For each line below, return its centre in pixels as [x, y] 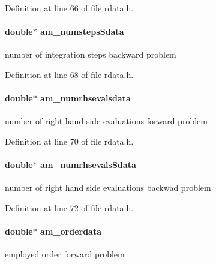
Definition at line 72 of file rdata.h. [69, 207]
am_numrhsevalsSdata [88, 165]
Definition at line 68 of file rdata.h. [69, 74]
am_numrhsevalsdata [85, 98]
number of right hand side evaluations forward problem [106, 121]
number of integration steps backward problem [91, 54]
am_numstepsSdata [82, 31]
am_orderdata [71, 231]
